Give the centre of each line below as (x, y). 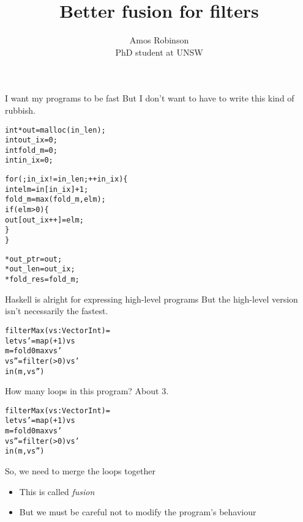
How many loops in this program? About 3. (87, 391)
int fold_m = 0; (31, 150)
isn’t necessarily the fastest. (57, 311)
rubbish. (20, 110)
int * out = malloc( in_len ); (55, 130)
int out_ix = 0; (31, 140)
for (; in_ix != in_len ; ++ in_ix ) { (66, 179)
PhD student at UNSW (159, 52)
